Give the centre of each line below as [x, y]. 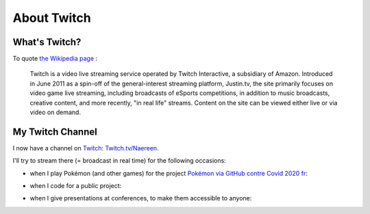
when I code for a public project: [76, 186]
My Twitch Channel [55, 132]
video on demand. [56, 112]
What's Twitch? [47, 42]
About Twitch [52, 18]
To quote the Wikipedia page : [55, 59]
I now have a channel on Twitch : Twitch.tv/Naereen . [86, 148]
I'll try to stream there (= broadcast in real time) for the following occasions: [119, 161]
